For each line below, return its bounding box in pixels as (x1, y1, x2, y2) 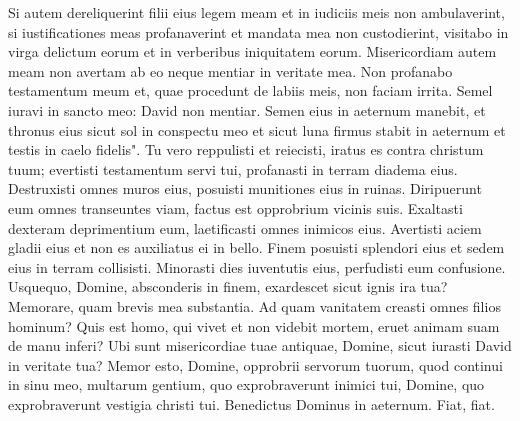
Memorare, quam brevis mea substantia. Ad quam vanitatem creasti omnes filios (8, 295, 501, 316)
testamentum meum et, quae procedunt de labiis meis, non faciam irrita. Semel (8, 80, 493, 101)
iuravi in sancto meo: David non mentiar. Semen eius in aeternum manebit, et (8, 99, 486, 120)
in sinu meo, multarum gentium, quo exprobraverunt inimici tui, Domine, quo (8, 374, 485, 395)
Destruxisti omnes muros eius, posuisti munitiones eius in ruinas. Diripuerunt (8, 178, 482, 199)
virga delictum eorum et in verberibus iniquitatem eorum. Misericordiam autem (8, 41, 497, 62)
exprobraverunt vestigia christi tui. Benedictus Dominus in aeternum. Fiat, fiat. (8, 393, 495, 414)
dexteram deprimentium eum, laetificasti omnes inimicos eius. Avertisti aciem (8, 217, 482, 238)
